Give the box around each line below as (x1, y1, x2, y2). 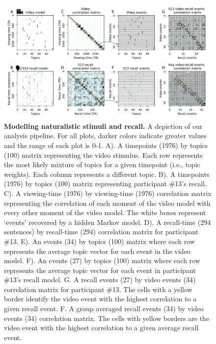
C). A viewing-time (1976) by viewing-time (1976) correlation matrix (4, 188, 212, 198)
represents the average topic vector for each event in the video (4, 246, 190, 256)
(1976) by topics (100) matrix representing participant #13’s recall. (4, 178, 207, 189)
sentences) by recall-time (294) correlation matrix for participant (4, 226, 199, 237)
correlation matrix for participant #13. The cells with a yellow (4, 284, 192, 294)
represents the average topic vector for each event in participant (4, 265, 196, 275)
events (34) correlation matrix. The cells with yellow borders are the (4, 313, 210, 323)
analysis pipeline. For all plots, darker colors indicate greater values (4, 130, 207, 141)
